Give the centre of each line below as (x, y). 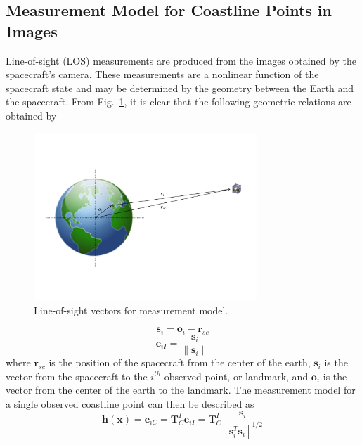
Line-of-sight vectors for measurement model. (131, 310)
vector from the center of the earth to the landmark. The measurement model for (181, 390)
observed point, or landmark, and (236, 376)
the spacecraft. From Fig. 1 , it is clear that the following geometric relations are (179, 102)
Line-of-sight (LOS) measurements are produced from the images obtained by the (181, 60)
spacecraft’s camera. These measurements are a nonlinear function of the (162, 74)
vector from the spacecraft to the (77, 376)
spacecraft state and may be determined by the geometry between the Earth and (180, 88)
